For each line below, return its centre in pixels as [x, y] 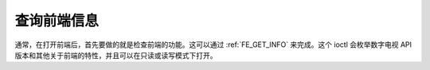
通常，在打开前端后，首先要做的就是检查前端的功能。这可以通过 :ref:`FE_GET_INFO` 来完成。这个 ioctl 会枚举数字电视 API [213, 45]
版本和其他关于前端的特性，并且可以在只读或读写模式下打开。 [116, 55]
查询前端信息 [57, 21]
